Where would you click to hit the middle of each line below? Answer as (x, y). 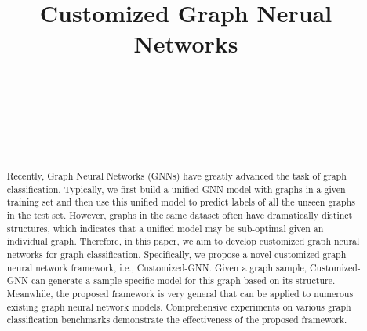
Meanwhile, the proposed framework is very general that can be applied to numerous (180, 293)
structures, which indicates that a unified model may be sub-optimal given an (165, 228)
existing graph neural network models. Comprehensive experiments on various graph (179, 306)
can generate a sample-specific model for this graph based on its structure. (183, 280)
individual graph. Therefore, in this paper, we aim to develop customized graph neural (183, 241)
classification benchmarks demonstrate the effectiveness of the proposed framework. (177, 320)
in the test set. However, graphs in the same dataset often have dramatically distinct (180, 215)
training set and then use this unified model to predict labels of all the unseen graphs (181, 202)
